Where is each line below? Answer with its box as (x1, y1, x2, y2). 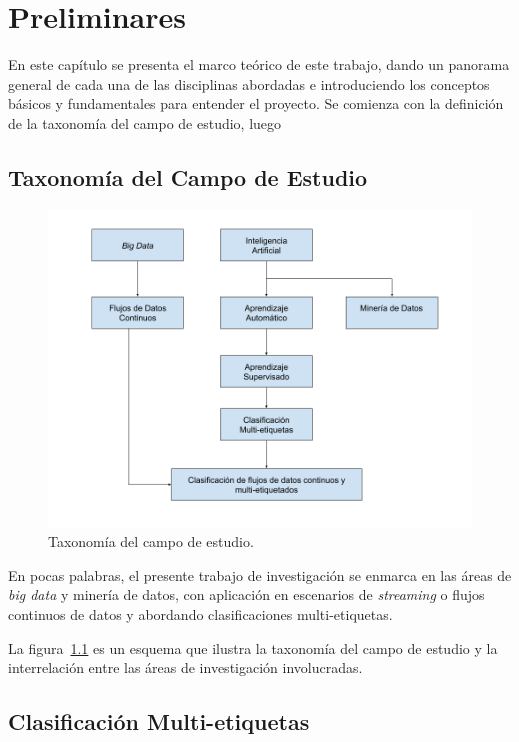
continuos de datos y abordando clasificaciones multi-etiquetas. (8, 604, 393, 625)
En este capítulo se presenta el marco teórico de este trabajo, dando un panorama (8, 54, 510, 75)
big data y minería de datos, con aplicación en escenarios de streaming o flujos (8, 584, 485, 605)
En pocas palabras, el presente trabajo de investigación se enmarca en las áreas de (8, 564, 512, 585)
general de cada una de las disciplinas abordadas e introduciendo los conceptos (8, 73, 490, 94)
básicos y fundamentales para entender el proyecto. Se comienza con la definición (8, 93, 504, 114)
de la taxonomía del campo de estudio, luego (8, 112, 282, 133)
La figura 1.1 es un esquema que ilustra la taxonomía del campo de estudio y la (8, 637, 498, 658)
